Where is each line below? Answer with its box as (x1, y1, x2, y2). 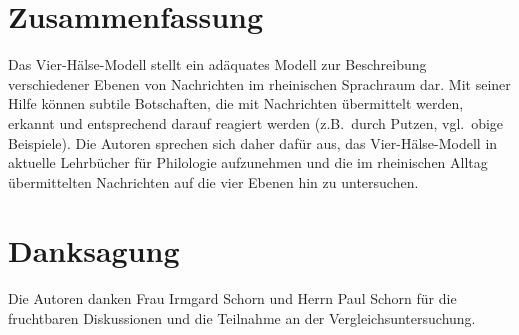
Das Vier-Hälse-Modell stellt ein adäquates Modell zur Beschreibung (8, 54, 427, 75)
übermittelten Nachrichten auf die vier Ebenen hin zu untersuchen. (8, 171, 419, 192)
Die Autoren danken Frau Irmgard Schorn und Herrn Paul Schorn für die (8, 288, 457, 309)
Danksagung (8, 230, 180, 271)
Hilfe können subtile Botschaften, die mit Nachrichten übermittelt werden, (8, 93, 464, 114)
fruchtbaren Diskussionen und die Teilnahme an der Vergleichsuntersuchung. (8, 308, 476, 328)
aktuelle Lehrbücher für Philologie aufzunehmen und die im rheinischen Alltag (8, 152, 488, 173)
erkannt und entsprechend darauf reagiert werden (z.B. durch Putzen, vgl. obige (8, 112, 504, 133)
